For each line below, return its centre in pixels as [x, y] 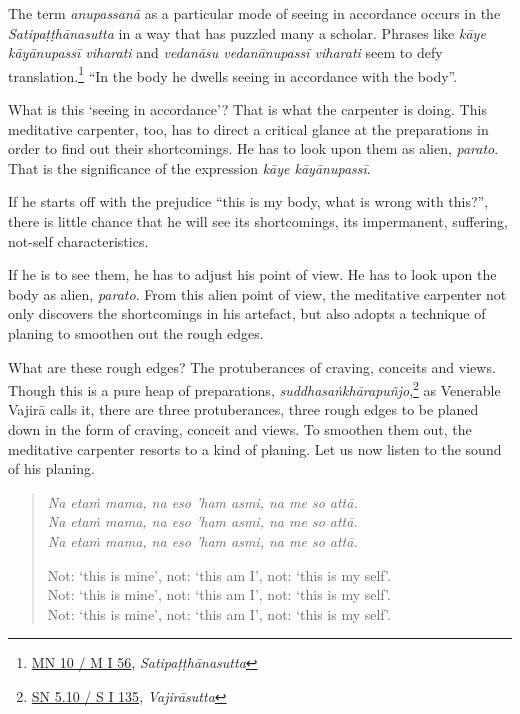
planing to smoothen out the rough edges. [136, 332]
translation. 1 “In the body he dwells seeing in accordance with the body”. [233, 74]
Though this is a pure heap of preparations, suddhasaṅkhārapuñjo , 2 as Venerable [254, 388]
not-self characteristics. [78, 240]
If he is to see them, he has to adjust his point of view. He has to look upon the [252, 274]
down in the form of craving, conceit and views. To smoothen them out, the [240, 429]
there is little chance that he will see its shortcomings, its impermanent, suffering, [258, 221]
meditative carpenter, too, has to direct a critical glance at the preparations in [248, 128]
